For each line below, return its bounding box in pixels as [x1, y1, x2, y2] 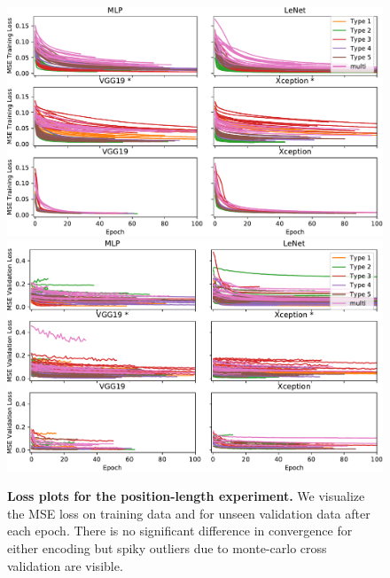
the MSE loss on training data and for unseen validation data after [7, 504, 370, 522]
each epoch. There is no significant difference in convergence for [7, 521, 353, 540]
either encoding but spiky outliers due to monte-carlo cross [7, 539, 327, 558]
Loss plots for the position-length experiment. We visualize [7, 487, 365, 505]
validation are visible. [7, 556, 123, 574]
